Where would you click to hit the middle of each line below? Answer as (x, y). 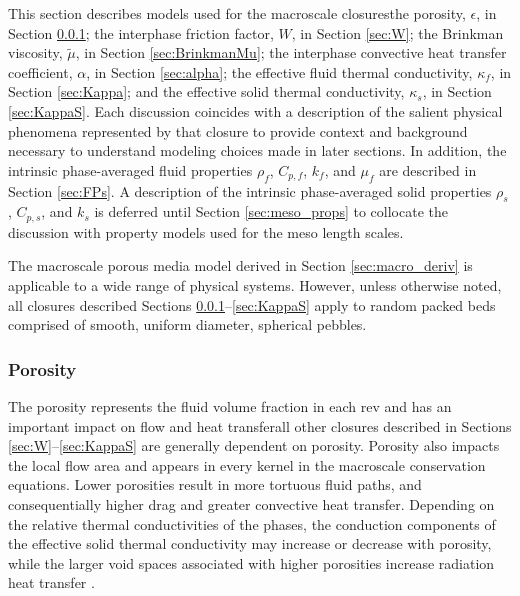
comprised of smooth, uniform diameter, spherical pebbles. (187, 324)
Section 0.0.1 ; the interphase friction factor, (141, 32)
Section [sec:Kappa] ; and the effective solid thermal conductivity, (206, 91)
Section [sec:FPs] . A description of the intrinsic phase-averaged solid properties (250, 190)
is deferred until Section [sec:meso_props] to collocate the (271, 211)
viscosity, (35, 52)
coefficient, (40, 71)
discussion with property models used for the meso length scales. (206, 231)
